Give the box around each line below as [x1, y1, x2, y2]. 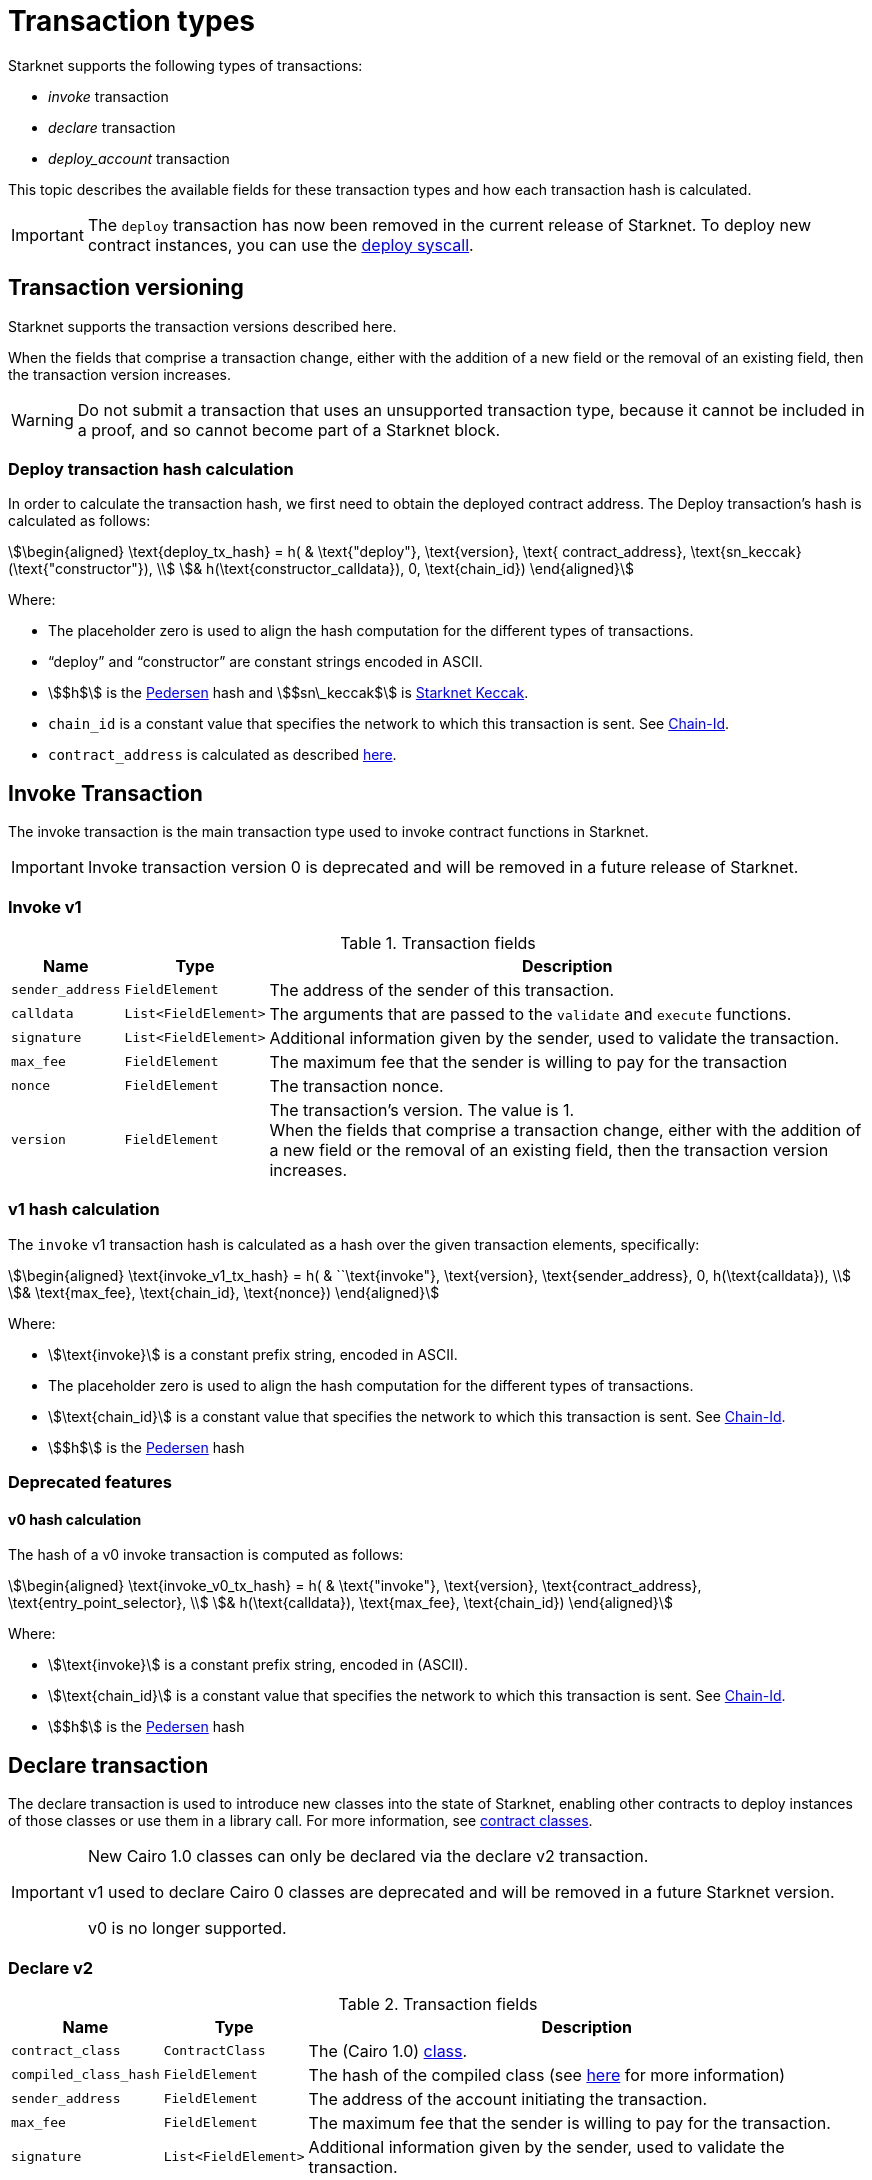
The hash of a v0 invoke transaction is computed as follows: [8, 1546, 404, 1564]
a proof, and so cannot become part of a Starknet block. [77, 419, 501, 440]
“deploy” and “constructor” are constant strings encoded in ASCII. [48, 653, 483, 671]
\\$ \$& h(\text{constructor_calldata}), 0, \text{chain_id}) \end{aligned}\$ [156, 560, 635, 578]
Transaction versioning [8, 275, 244, 301]
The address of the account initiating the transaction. [308, 2088, 708, 2109]
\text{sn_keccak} [690, 543, 802, 561]
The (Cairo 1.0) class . [308, 2040, 468, 2061]
